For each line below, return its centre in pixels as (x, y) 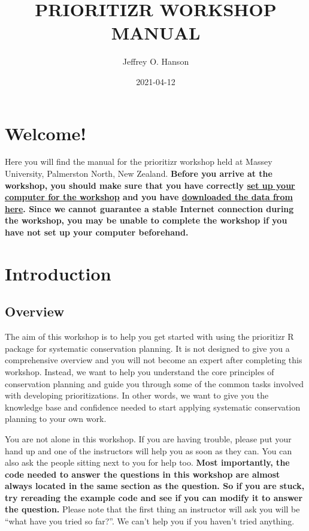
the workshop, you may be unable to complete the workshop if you (146, 220)
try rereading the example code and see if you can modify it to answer (154, 497)
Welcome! (46, 133)
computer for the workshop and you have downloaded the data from (149, 197)
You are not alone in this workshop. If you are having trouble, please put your (148, 438)
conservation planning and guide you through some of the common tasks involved (154, 383)
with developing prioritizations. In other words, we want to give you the (137, 395)
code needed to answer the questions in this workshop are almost (143, 474)
